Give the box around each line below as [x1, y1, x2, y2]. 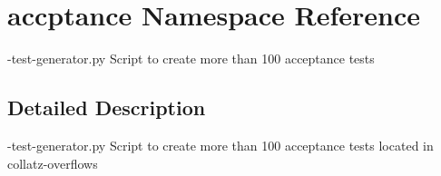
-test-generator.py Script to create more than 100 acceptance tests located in [7, 135, 434, 154]
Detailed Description [7, 93, 206, 122]
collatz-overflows [7, 153, 98, 172]
